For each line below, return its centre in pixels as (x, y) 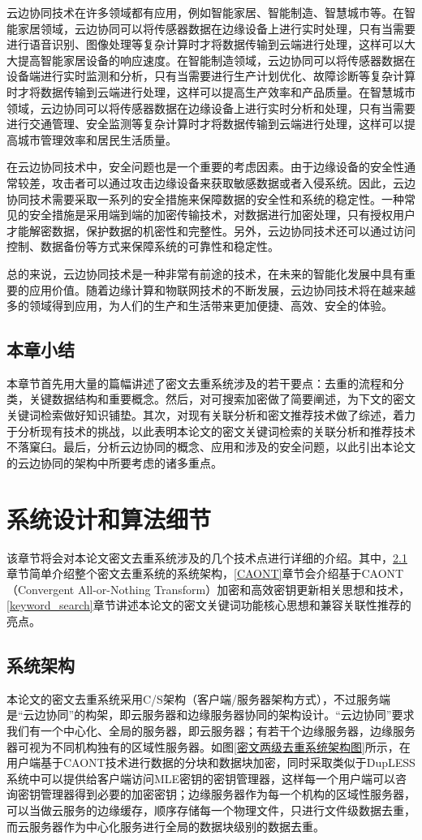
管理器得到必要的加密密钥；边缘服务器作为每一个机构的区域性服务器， (228, 794)
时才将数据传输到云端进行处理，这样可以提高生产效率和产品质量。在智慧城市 (211, 91)
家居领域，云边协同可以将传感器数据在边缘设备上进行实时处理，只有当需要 (216, 28)
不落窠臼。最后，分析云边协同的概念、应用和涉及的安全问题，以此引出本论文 (211, 447)
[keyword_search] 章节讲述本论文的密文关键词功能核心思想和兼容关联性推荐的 (209, 605)
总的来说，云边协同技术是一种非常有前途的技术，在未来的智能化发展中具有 (205, 273)
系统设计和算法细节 (109, 518)
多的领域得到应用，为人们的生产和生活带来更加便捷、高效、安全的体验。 (200, 306)
